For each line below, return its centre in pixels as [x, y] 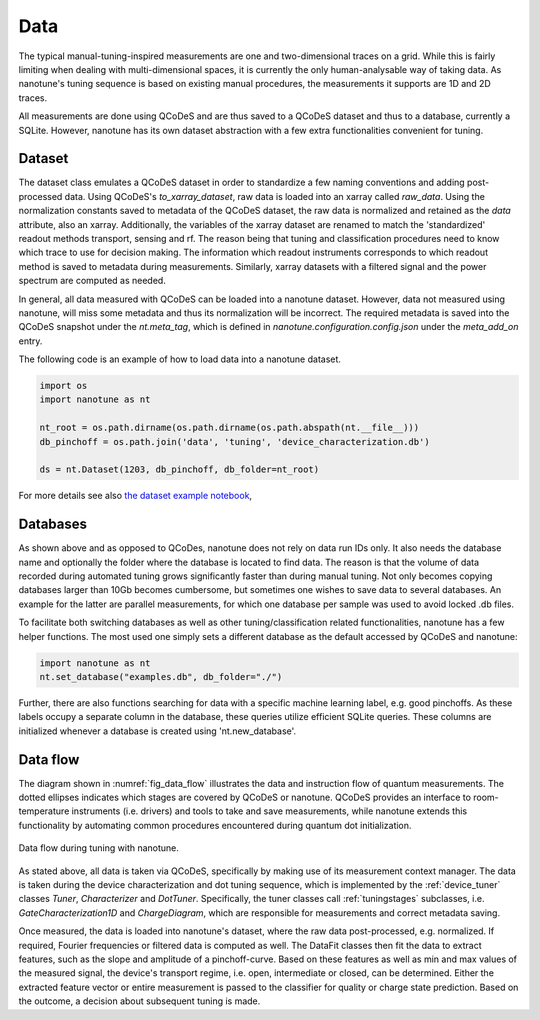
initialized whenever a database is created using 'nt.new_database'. [157, 731]
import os [63, 386]
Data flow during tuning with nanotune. [99, 848]
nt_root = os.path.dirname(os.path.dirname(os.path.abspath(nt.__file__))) [229, 428]
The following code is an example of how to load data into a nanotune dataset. [180, 359]
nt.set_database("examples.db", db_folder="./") [161, 677]
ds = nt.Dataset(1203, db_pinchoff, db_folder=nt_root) [179, 469]
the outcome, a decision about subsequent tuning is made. [139, 1001]
